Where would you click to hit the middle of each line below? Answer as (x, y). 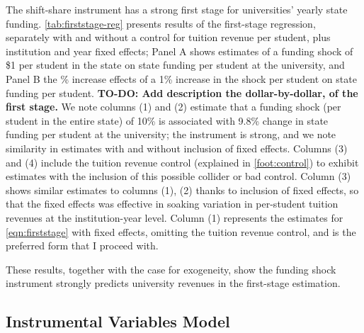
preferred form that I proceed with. (82, 245)
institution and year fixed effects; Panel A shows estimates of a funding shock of (180, 51)
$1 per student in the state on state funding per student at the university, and (175, 65)
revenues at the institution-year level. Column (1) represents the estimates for (175, 217)
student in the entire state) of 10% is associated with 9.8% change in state (167, 120)
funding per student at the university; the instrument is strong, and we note (171, 134)
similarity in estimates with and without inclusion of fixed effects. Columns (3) (177, 148)
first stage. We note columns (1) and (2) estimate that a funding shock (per (174, 107)
